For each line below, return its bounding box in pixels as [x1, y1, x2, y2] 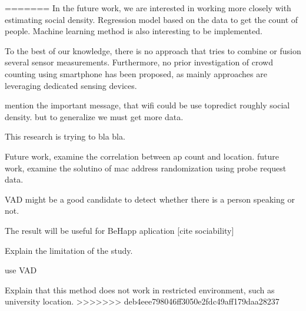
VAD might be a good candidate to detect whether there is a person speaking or [5, 193, 295, 205]
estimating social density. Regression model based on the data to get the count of [5, 13, 298, 25]
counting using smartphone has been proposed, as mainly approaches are [5, 67, 267, 80]
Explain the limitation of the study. [5, 244, 133, 256]
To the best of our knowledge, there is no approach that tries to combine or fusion [5, 44, 301, 57]
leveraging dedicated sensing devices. [5, 79, 137, 91]
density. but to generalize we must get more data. [5, 110, 184, 123]
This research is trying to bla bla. [5, 130, 125, 143]
